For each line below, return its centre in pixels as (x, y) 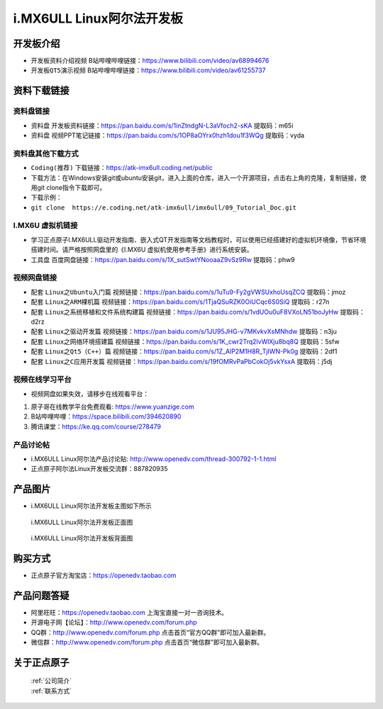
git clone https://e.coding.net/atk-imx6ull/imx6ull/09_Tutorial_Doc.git (164, 208)
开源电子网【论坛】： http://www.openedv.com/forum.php (114, 623)
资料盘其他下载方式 (46, 154)
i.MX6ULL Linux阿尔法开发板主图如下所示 (91, 506)
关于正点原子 (41, 662)
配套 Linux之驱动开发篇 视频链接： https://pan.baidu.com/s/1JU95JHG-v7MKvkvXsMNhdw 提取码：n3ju (184, 331)
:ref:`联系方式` (51, 691)
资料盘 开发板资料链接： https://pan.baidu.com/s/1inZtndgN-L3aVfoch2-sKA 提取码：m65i (162, 125)
